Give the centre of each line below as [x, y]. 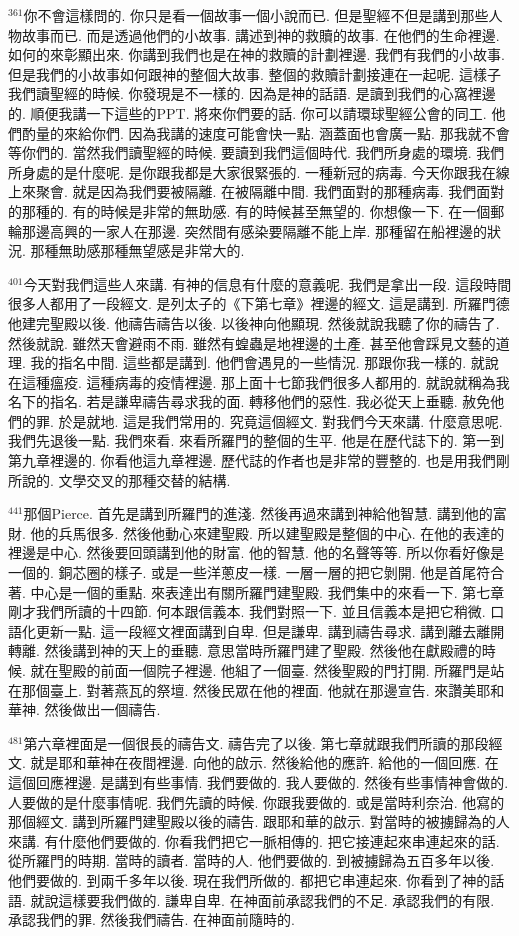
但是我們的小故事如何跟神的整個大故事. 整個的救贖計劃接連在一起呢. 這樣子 [255, 73]
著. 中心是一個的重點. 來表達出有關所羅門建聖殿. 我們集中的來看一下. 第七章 [256, 591]
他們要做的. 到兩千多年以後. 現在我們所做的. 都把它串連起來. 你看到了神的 [249, 879]
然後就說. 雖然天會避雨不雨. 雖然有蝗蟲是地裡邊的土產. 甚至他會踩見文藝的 [252, 342]
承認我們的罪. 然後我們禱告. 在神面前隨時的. [151, 919]
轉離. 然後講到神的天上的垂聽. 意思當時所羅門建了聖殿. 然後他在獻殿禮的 [245, 650]
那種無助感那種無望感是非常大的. [137, 250]
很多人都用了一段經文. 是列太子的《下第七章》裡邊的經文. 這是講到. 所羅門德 [259, 303]
